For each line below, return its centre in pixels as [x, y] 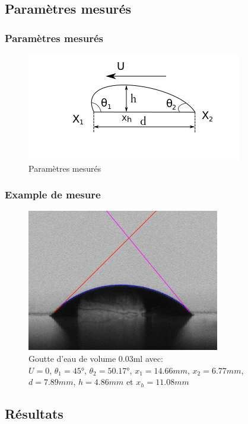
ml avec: [148, 358]
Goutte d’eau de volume [72, 358]
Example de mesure [53, 195]
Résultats [34, 414]
